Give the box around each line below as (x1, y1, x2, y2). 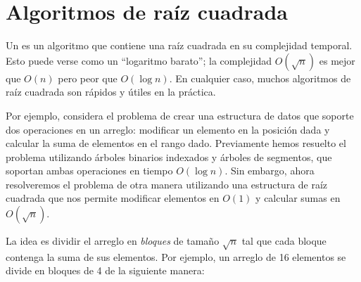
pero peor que (58, 70, 118, 85)
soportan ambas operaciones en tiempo (6, 163, 173, 178)
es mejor (319, 53, 355, 68)
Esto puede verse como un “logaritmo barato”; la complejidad (6, 53, 272, 68)
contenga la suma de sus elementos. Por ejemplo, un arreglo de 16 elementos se (6, 249, 346, 264)
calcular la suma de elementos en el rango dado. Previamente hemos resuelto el (6, 136, 346, 150)
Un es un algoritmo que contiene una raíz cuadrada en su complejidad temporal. (6, 38, 353, 53)
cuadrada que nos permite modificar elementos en (6, 191, 220, 205)
